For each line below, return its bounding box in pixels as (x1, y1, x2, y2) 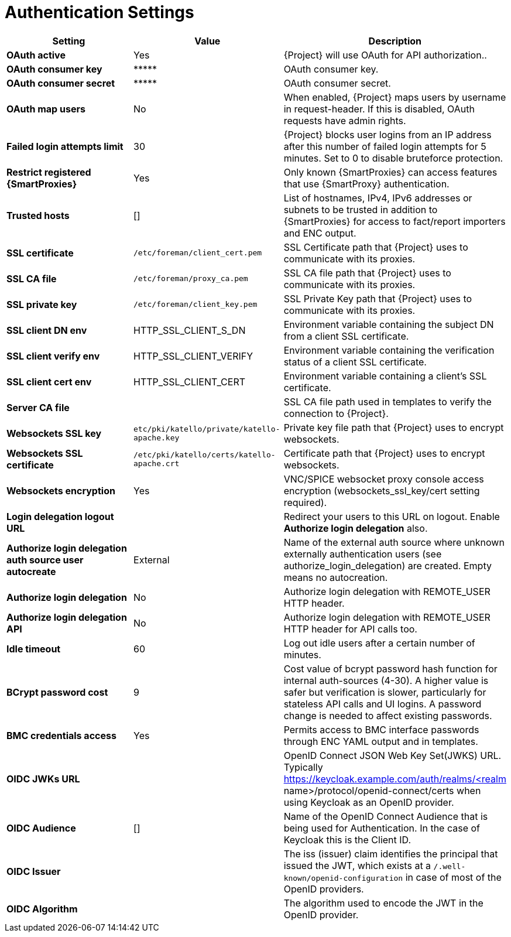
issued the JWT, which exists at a (283, 859, 431, 871)
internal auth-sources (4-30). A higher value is (283, 674, 489, 686)
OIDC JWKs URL (6, 772, 80, 785)
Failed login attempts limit (6, 140, 124, 152)
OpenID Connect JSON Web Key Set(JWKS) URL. (283, 749, 502, 761)
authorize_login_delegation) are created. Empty (283, 559, 492, 572)
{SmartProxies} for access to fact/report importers (283, 215, 506, 227)
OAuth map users (6, 102, 85, 115)
